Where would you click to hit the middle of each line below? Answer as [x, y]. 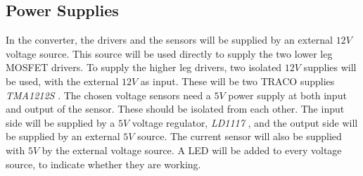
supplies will [330, 67]
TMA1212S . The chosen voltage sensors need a [108, 95]
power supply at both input [287, 95]
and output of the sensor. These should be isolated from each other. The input [175, 109]
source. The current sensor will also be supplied [240, 136]
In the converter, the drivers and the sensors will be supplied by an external [169, 40]
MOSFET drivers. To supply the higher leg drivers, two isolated [144, 67]
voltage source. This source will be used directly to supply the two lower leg [169, 53]
